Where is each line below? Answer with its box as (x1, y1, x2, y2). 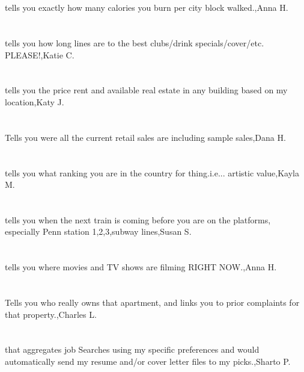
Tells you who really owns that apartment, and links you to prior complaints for (5, 296, 300, 309)
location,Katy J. (5, 95, 64, 108)
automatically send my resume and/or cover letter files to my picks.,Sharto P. (5, 355, 291, 367)
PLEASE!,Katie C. (5, 48, 74, 61)
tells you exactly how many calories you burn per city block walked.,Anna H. (5, 1, 288, 14)
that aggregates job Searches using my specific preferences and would (5, 343, 260, 356)
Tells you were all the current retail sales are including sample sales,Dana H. (5, 131, 286, 143)
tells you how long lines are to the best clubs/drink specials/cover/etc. (5, 36, 264, 49)
